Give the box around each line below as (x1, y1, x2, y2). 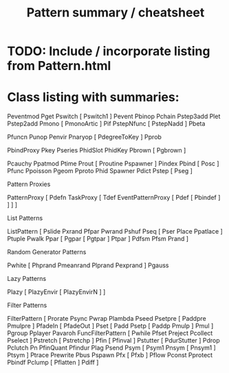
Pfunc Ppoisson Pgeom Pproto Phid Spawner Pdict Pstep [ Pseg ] (7, 167, 193, 175)
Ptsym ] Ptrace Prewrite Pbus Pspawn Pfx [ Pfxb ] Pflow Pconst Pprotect (7, 351, 213, 359)
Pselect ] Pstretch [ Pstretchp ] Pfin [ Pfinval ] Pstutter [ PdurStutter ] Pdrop (7, 337, 220, 345)
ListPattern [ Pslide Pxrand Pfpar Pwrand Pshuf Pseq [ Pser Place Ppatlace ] (7, 227, 223, 236)
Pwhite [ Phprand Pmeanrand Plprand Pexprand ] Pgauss (7, 261, 169, 269)
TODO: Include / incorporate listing (7, 43, 210, 59)
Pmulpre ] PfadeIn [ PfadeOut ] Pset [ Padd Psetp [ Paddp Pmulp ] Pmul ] (7, 321, 214, 330)
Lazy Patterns (7, 275, 47, 283)
